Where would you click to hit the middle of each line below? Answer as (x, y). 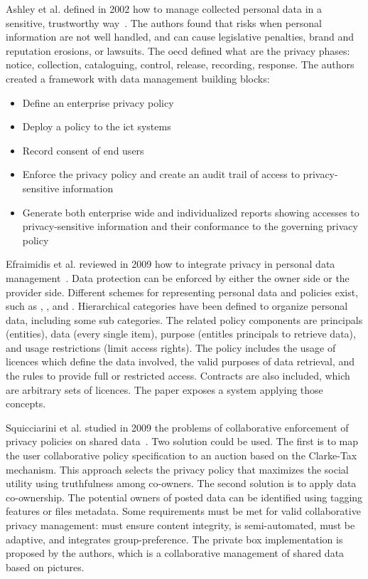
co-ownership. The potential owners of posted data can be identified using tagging (184, 497)
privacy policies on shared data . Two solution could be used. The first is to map (182, 441)
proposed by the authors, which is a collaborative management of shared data (175, 553)
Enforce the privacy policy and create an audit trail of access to (161, 174)
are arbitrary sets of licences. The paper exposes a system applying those (164, 389)
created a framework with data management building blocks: (138, 78)
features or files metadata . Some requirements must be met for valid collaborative (183, 511)
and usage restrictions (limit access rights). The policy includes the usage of (171, 347)
